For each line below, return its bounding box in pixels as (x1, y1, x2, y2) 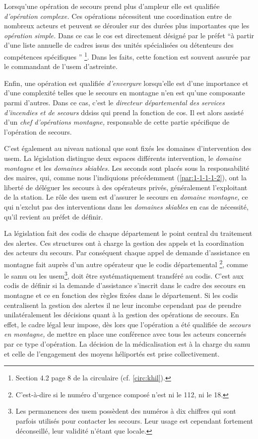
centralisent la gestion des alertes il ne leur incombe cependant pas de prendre (4, 299, 242, 310)
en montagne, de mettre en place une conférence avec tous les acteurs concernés (4, 329, 247, 339)
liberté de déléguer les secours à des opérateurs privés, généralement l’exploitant (4, 182, 248, 192)
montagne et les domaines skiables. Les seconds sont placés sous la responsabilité (4, 162, 250, 173)
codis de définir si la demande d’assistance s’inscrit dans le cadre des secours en (4, 280, 246, 291)
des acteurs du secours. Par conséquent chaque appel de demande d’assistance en (4, 247, 250, 258)
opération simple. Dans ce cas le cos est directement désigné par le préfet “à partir (4, 30, 255, 40)
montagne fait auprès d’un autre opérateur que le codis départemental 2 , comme (4, 257, 248, 269)
